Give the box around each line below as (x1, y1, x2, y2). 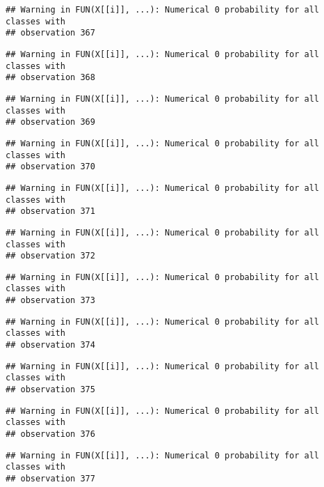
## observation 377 (6, 474, 95, 484)
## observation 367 (6, 28, 95, 38)
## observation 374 (6, 340, 95, 350)
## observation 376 (6, 429, 95, 440)
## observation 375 (6, 385, 95, 395)
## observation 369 (6, 117, 95, 127)
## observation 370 (6, 162, 95, 172)
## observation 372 (6, 251, 95, 261)
